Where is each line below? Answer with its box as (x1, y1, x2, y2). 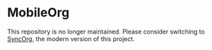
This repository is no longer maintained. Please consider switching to (7, 27, 205, 36)
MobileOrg (7, 5, 70, 21)
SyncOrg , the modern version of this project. (7, 34, 136, 42)
